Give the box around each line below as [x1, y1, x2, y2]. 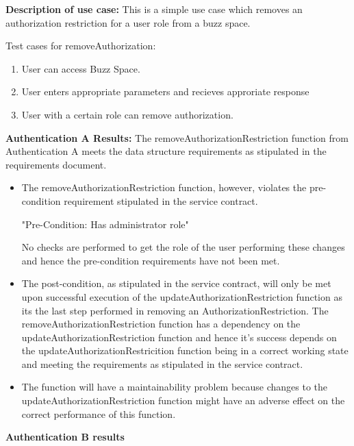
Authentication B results [5, 430, 125, 444]
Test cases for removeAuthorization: [5, 38, 156, 53]
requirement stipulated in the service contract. [64, 193, 258, 208]
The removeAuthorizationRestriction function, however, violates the [21, 180, 307, 195]
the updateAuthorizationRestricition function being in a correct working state [21, 343, 349, 358]
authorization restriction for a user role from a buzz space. [5, 15, 251, 29]
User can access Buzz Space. [21, 61, 140, 75]
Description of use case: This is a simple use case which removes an [5, 2, 303, 16]
